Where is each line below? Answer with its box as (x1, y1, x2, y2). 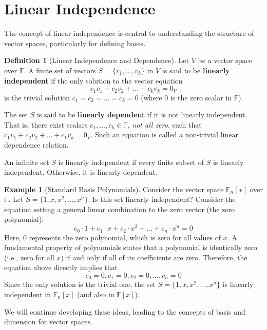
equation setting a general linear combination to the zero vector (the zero (4, 203, 235, 214)
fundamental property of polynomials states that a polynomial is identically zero (4, 242, 257, 253)
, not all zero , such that (127, 119, 202, 130)
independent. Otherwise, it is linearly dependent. (4, 167, 158, 177)
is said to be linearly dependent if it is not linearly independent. (36, 109, 247, 120)
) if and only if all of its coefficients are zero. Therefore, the (61, 252, 247, 262)
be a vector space (198, 55, 252, 66)
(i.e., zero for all (4, 252, 54, 262)
